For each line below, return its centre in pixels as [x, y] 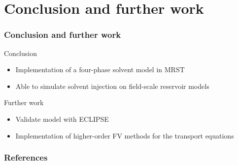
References [26, 157]
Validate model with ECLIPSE [62, 119]
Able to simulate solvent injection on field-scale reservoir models [112, 86]
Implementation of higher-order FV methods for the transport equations [125, 135]
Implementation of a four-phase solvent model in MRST [100, 69]
